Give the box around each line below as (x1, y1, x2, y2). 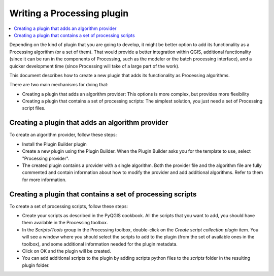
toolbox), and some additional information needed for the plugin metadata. (22, 241, 178, 247)
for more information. (22, 177, 67, 183)
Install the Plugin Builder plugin (22, 141, 87, 147)
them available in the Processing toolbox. (22, 220, 109, 226)
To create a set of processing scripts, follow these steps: (9, 203, 128, 209)
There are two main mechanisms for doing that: (9, 82, 109, 88)
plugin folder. (22, 262, 50, 268)
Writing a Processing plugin (9, 8, 129, 19)
